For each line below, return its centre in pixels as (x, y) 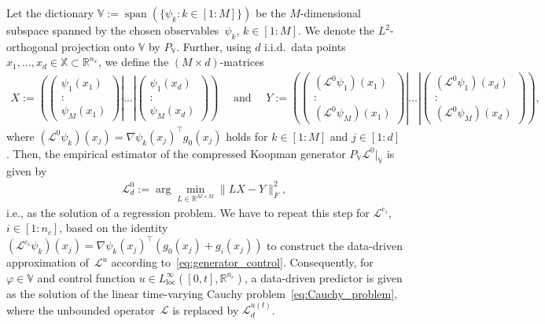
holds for (247, 136)
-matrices (242, 62)
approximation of (48, 262)
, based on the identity (114, 228)
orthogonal (32, 46)
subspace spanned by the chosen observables (113, 30)
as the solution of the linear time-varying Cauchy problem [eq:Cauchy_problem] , (202, 293)
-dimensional (330, 13)
